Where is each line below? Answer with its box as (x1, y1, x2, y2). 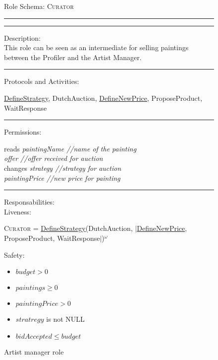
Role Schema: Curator (4, 1, 74, 11)
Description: (4, 32, 41, 43)
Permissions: (4, 127, 42, 137)
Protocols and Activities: (4, 76, 79, 86)
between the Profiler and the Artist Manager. (4, 52, 142, 62)
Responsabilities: (4, 197, 54, 207)
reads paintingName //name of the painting (4, 143, 137, 153)
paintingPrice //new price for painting (4, 172, 120, 183)
